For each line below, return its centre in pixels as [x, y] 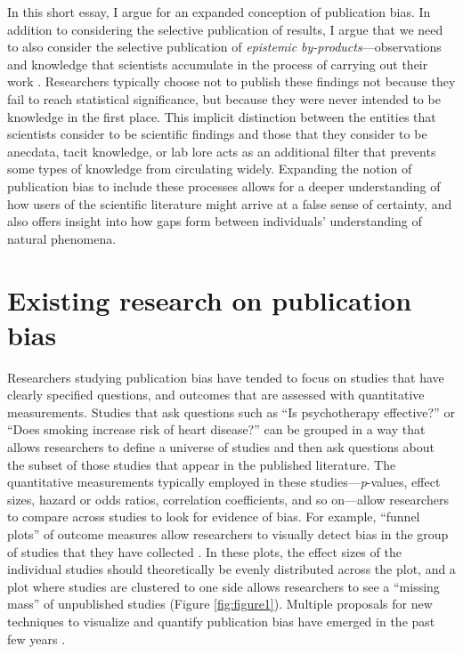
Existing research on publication [210, 299]
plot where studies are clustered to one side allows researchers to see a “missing [223, 586]
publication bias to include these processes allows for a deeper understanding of [224, 186]
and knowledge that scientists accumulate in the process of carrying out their [218, 64]
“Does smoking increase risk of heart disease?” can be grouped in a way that [216, 429]
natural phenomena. [62, 238]
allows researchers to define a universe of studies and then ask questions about [221, 447]
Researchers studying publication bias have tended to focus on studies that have [226, 377]
